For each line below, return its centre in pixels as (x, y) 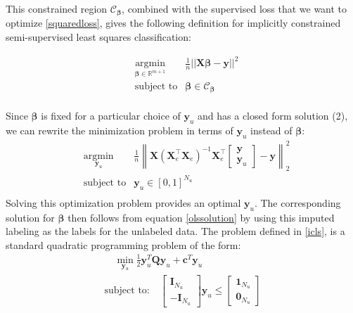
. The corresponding (297, 202)
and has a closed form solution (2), (273, 116)
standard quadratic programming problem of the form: (123, 244)
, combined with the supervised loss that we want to (235, 8)
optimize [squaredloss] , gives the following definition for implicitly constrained (173, 23)
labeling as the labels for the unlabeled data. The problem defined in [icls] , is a (175, 231)
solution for (30, 217)
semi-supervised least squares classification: (98, 37)
